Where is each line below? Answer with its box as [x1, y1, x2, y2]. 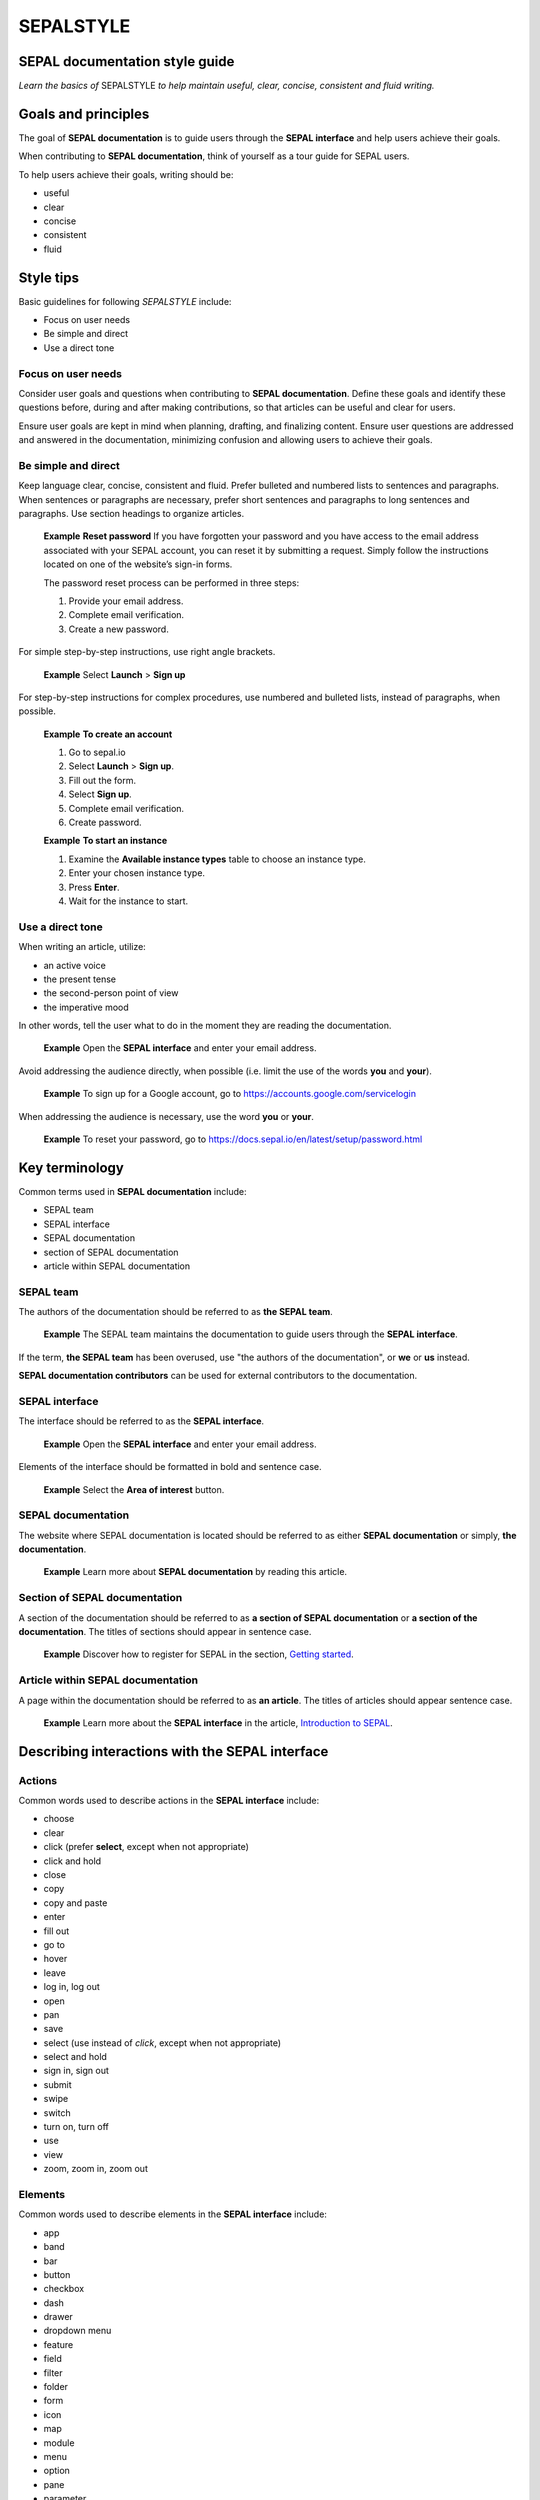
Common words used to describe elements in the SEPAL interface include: [18, 2208, 327, 2220]
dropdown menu [43, 2325, 112, 2337]
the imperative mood [43, 1001, 129, 1013]
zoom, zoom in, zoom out [43, 2163, 149, 2175]
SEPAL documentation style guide [18, 53, 235, 70]
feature [43, 2338, 74, 2350]
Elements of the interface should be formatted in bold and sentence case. [18, 1461, 322, 1473]
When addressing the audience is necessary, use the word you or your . [18, 1110, 315, 1122]
